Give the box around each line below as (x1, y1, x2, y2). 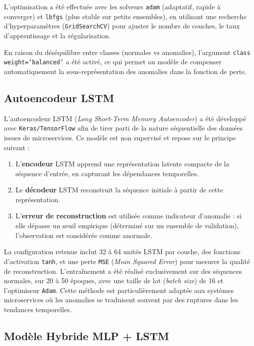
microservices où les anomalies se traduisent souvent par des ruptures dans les (4, 294, 238, 305)
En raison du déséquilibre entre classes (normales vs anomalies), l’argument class (4, 47, 251, 57)
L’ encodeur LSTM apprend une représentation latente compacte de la (15, 159, 229, 169)
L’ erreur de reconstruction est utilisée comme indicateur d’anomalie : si (15, 211, 242, 221)
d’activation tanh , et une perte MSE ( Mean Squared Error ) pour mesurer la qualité (4, 256, 250, 266)
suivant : (4, 142, 30, 152)
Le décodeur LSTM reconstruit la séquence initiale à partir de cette (15, 185, 223, 195)
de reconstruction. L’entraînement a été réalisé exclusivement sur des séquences (4, 266, 242, 276)
